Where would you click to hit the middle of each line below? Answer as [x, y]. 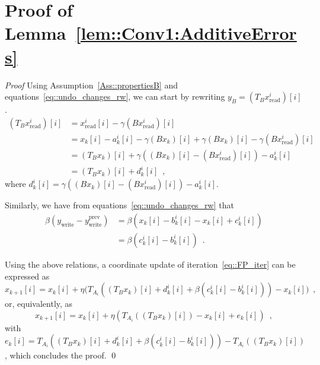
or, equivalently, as [39, 304]
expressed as [27, 276]
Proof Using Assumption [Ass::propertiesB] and [91, 85]
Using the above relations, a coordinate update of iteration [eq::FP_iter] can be [150, 264]
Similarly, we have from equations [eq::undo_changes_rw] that [119, 205]
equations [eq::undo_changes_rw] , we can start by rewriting [115, 96]
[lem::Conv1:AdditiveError [186, 33]
